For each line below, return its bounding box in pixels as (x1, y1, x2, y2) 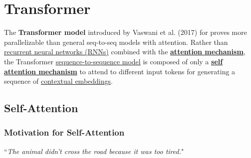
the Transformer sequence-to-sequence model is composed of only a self (4, 56, 223, 66)
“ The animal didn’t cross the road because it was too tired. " (4, 146, 184, 156)
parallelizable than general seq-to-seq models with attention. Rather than (4, 36, 228, 47)
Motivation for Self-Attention (4, 126, 125, 139)
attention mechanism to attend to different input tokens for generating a (4, 66, 236, 76)
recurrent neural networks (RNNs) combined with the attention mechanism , (4, 46, 246, 57)
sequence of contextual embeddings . (4, 76, 113, 86)
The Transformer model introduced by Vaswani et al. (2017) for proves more (4, 27, 247, 37)
